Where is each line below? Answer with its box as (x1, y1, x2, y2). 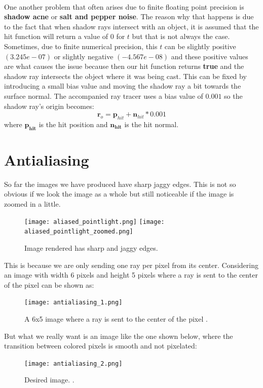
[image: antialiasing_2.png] (24, 360, 123, 367)
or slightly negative (54, 51, 114, 61)
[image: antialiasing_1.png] (24, 299, 123, 306)
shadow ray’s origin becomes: (4, 100, 94, 111)
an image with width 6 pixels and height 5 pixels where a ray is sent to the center (4, 269, 258, 280)
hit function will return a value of (4, 31, 108, 42)
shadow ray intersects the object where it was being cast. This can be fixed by (4, 70, 247, 81)
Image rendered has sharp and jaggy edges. (24, 242, 158, 253)
